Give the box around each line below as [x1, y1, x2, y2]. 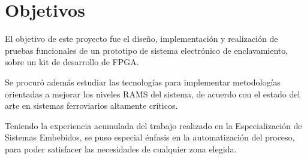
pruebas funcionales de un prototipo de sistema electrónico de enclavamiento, [5, 44, 288, 56]
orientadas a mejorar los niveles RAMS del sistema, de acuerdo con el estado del [5, 87, 300, 100]
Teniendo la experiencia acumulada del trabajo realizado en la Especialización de [5, 119, 302, 132]
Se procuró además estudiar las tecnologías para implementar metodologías [5, 75, 281, 88]
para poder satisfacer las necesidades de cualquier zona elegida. [5, 142, 237, 155]
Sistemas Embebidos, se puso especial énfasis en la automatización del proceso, [5, 131, 295, 143]
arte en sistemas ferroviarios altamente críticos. [5, 99, 178, 112]
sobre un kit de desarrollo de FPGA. [5, 56, 139, 68]
